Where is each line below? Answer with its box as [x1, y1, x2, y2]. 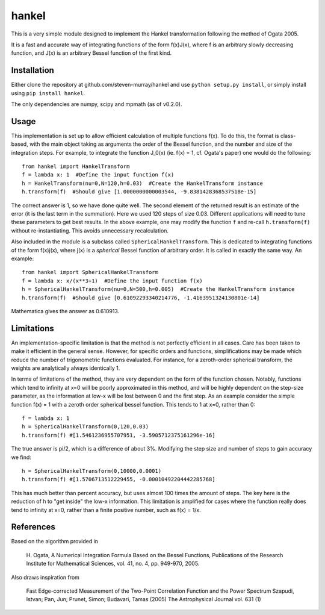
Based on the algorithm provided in [11, 538, 99, 545]
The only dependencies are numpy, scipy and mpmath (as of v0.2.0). [11, 101, 182, 108]
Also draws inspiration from [11, 573, 79, 581]
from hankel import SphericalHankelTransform [22, 269, 159, 276]
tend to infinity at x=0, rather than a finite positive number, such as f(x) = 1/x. [11, 506, 201, 513]
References [11, 522, 55, 532]
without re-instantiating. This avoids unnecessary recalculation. [11, 226, 169, 234]
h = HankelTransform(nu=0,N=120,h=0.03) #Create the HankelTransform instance [22, 180, 263, 187]
